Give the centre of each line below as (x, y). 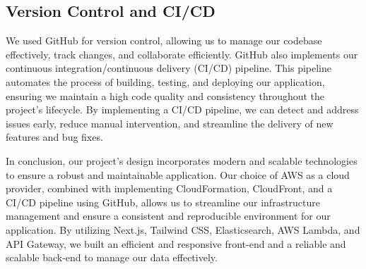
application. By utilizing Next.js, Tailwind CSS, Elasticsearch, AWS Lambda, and (183, 229)
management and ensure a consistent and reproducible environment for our (168, 216)
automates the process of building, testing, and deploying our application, (165, 81)
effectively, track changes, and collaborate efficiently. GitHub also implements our (182, 54)
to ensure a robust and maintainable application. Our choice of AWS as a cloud (178, 174)
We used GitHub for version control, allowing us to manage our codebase (164, 40)
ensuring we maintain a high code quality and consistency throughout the (165, 95)
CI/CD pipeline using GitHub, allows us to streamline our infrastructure (163, 202)
